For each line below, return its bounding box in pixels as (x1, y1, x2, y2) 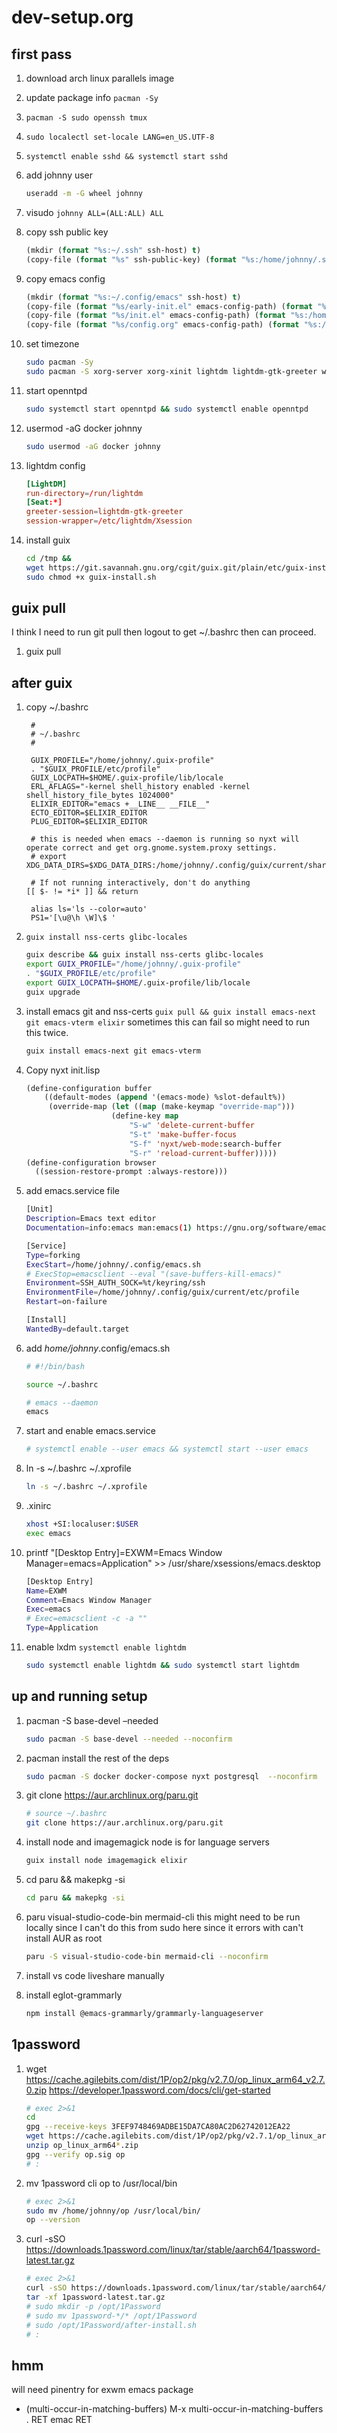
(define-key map (110, 1111, 179, 1121)
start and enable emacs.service (25, 1425, 156, 1437)
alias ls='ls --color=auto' (30, 904, 148, 915)
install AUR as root (25, 1932, 103, 1944)
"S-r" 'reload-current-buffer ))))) (129, 1148, 278, 1158)
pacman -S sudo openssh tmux (25, 113, 148, 123)
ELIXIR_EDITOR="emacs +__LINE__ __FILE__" (30, 799, 211, 810)
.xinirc (25, 1500, 52, 1511)
